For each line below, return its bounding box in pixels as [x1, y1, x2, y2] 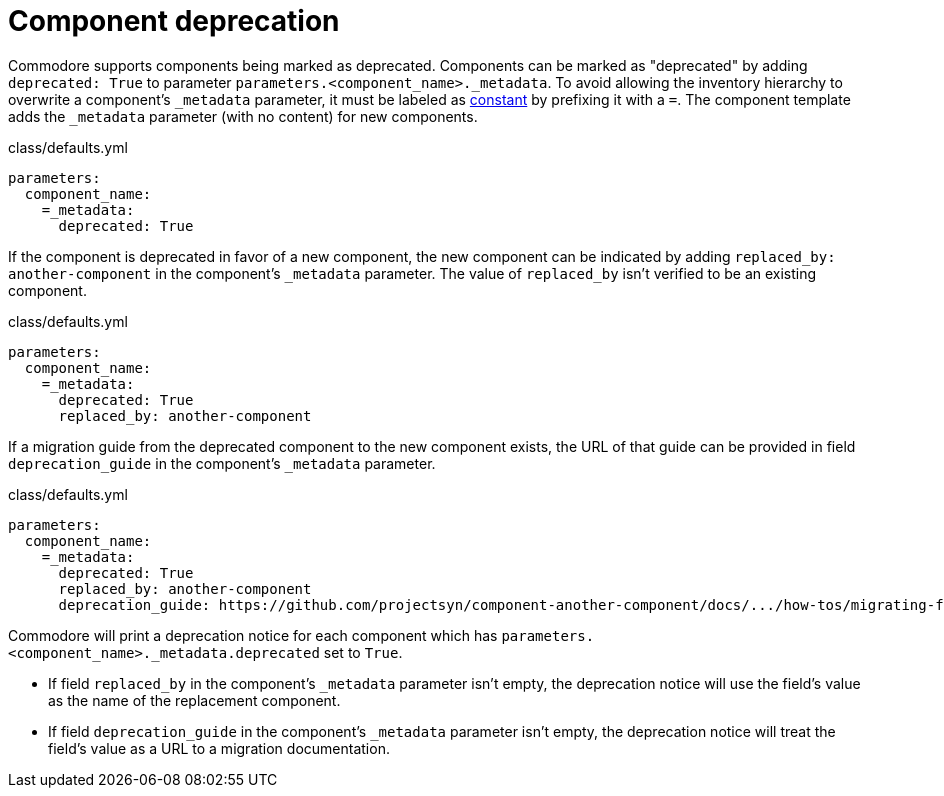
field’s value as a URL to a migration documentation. [48, 739, 390, 757]
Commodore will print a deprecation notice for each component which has [8, 626, 498, 644]
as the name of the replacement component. [48, 691, 341, 709]
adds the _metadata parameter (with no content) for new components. [8, 107, 478, 125]
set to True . [323, 643, 403, 661]
